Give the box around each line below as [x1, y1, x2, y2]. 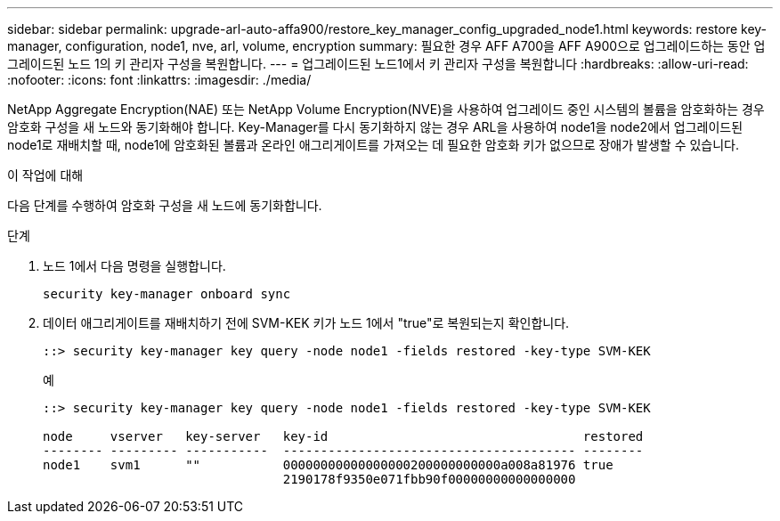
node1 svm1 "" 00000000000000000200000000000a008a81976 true [43, 458, 613, 472]
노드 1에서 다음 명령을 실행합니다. [43, 258, 226, 273]
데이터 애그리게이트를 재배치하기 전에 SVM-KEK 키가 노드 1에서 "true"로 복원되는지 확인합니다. [43, 315, 570, 330]
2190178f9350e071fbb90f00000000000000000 [282, 472, 576, 486]
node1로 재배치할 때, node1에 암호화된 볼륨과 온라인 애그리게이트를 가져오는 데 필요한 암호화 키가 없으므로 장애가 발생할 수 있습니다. [7, 137, 740, 152]
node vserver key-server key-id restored [43, 429, 644, 444]
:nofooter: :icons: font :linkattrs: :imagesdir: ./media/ [7, 72, 312, 87]
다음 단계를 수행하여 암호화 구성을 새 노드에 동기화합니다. [7, 198, 322, 213]
